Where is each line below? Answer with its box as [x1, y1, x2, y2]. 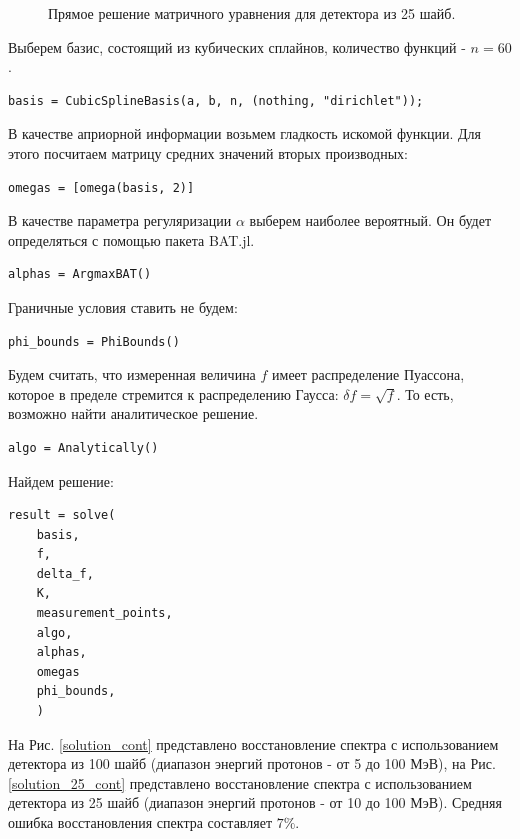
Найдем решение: [8, 470, 114, 491]
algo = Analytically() [8, 440, 159, 455]
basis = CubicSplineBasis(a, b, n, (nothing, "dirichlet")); [8, 93, 424, 108]
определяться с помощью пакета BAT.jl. [8, 229, 255, 250]
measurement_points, [36, 606, 173, 621]
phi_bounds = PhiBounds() [8, 334, 180, 349]
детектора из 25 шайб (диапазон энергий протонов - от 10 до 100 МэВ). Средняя [8, 792, 502, 813]
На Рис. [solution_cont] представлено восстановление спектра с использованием [8, 733, 499, 754]
